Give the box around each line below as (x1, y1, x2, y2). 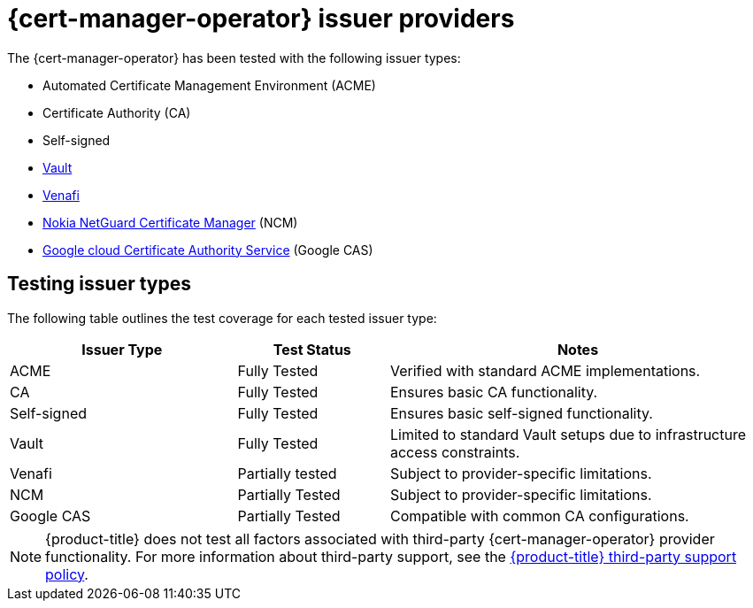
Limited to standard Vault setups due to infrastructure (389, 425, 747, 443)
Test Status (273, 340, 351, 358)
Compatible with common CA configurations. (389, 506, 689, 525)
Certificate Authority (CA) (42, 104, 191, 120)
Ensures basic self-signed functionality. (389, 404, 653, 422)
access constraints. (389, 443, 520, 461)
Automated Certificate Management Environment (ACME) (42, 77, 376, 93)
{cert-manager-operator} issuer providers (7, 4, 515, 34)
